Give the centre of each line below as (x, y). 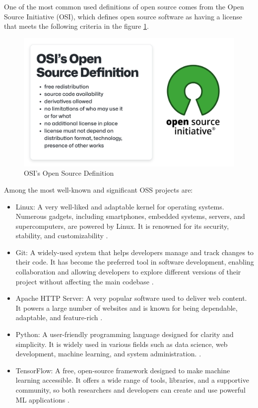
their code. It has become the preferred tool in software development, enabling (135, 262)
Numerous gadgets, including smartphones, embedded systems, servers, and (130, 216)
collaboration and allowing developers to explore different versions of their (128, 272)
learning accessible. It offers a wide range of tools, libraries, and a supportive (132, 380)
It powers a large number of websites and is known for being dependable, (127, 307)
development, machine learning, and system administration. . (108, 354)
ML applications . (42, 399)
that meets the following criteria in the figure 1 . (76, 26)
